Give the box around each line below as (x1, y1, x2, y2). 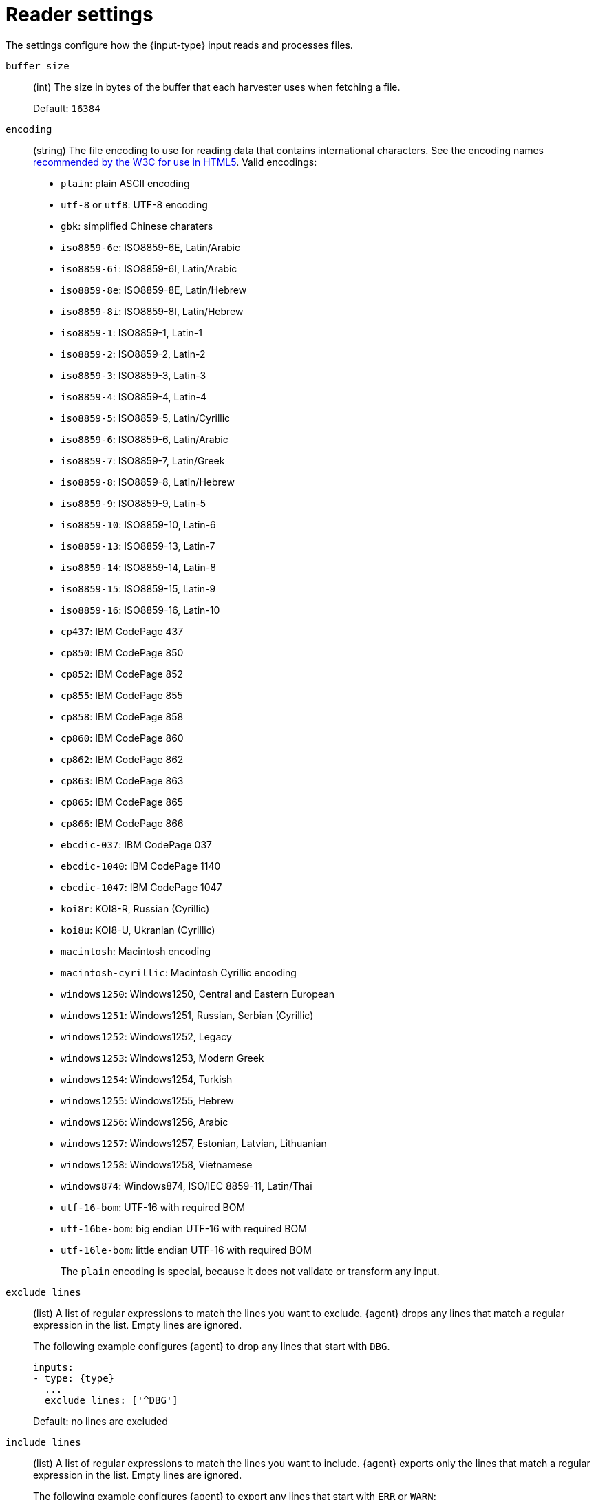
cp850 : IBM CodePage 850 (61, 646, 184, 658)
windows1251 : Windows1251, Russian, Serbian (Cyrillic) (61, 1009, 314, 1021)
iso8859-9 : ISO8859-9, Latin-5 (61, 497, 206, 509)
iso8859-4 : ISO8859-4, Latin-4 (61, 390, 207, 403)
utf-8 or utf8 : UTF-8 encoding (61, 198, 208, 211)
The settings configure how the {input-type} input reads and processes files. (6, 39, 353, 51)
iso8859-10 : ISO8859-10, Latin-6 (61, 518, 216, 531)
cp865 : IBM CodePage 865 (61, 795, 184, 808)
